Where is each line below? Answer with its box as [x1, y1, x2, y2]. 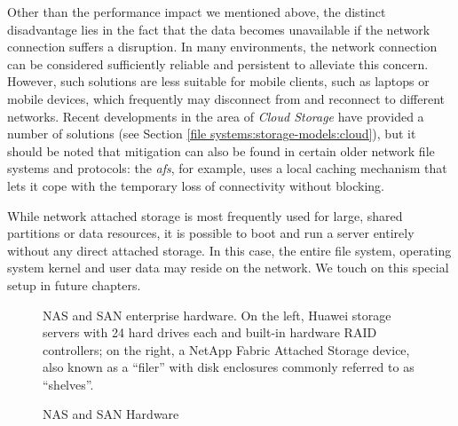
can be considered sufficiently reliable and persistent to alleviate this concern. [7, 54, 429, 73]
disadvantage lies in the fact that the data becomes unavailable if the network [7, 20, 430, 38]
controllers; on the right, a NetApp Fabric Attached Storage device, [43, 340, 410, 359]
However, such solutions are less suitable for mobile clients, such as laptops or [7, 72, 430, 91]
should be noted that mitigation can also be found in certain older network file [7, 141, 435, 160]
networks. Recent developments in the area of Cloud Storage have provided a [7, 106, 424, 125]
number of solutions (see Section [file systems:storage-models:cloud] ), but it [7, 124, 416, 143]
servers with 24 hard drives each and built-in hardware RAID [43, 323, 377, 342]
